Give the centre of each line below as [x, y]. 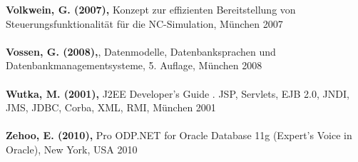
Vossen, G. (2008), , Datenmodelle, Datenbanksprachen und [141, 51]
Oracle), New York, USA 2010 [72, 149]
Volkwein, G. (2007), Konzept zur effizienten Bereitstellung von [151, 9]
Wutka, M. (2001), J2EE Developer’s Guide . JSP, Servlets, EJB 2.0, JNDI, [178, 93]
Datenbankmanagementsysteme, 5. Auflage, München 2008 [134, 65]
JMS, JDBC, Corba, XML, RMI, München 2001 [111, 107]
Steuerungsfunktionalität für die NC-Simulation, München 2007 [144, 23]
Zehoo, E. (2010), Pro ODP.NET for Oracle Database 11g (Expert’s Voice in [179, 135]
